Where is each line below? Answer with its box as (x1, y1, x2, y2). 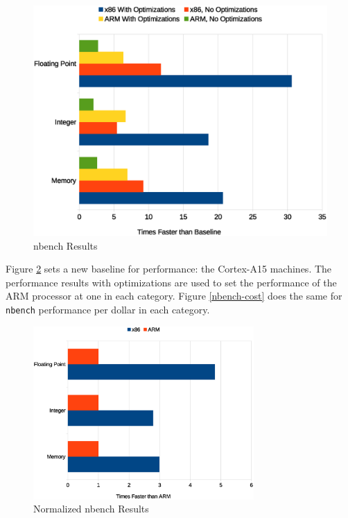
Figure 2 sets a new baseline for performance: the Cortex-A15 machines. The (6, 261, 332, 276)
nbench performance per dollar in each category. (6, 302, 210, 317)
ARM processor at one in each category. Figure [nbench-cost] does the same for (6, 288, 342, 303)
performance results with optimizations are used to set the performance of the (6, 275, 337, 289)
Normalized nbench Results (33, 501, 149, 516)
